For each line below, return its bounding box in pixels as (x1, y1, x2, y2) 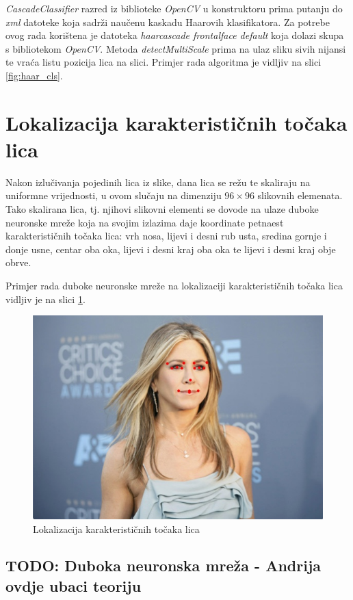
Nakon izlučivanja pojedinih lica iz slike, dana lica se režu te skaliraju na (5, 174, 311, 189)
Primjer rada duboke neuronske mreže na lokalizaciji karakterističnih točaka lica (5, 278, 343, 293)
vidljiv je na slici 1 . (5, 291, 86, 306)
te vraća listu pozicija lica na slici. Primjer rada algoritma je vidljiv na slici (5, 55, 322, 69)
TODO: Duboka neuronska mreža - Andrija (5, 555, 321, 576)
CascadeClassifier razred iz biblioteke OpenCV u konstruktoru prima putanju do (5, 1, 343, 15)
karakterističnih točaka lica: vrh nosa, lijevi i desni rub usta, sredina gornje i (5, 229, 327, 243)
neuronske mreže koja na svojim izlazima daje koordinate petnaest (5, 215, 284, 229)
